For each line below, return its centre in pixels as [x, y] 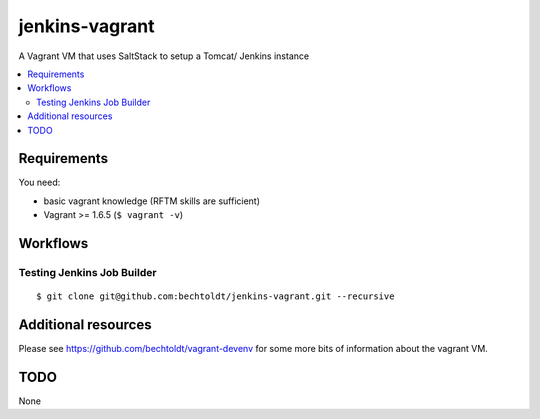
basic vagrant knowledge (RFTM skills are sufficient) [151, 201]
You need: [39, 182]
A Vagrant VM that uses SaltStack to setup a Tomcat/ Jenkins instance [164, 56]
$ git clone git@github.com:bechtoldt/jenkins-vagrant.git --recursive [215, 296]
